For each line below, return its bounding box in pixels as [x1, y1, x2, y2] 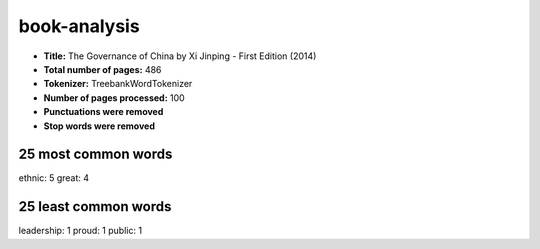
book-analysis [18, 15, 140, 37]
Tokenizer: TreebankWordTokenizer [43, 78, 193, 90]
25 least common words [18, 198, 172, 215]
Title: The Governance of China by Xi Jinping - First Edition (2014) [43, 50, 317, 62]
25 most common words [18, 146, 173, 163]
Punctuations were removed [43, 106, 164, 118]
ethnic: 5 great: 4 [18, 172, 90, 184]
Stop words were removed [43, 120, 155, 132]
